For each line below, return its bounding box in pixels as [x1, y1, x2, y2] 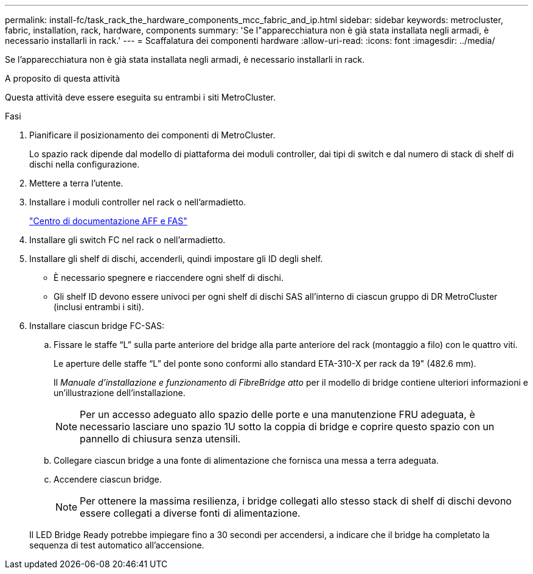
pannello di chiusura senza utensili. [80, 433, 241, 445]
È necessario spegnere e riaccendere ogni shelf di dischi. [54, 272, 284, 283]
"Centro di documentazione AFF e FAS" [29, 216, 187, 226]
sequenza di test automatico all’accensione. [29, 540, 204, 550]
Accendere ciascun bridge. [54, 474, 162, 484]
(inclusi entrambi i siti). [54, 302, 144, 312]
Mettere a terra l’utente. [29, 178, 124, 188]
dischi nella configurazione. [29, 159, 140, 169]
